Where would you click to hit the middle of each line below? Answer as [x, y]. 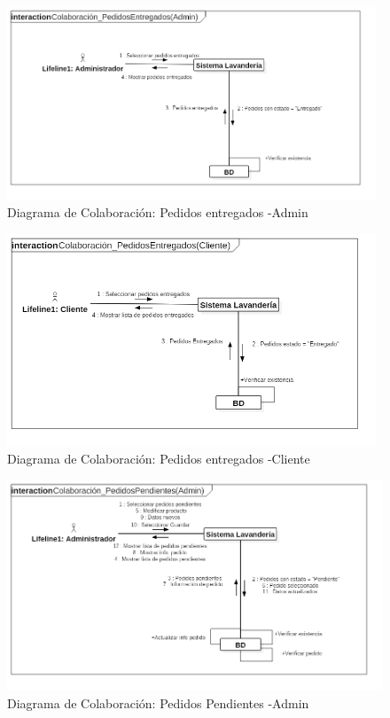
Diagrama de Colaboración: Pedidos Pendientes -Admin [158, 702]
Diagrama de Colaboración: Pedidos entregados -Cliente [159, 459]
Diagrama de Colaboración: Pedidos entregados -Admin [158, 212]
